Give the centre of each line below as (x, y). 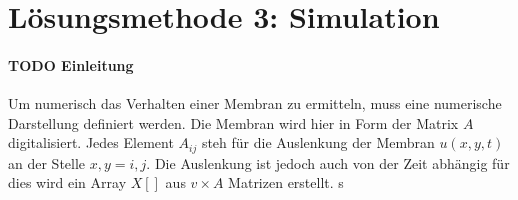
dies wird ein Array (67, 182)
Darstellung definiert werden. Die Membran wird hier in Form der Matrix (233, 122)
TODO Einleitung (71, 64)
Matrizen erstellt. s (286, 182)
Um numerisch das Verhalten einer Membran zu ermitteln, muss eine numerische (255, 103)
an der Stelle (47, 162)
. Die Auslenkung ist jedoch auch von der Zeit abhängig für (328, 162)
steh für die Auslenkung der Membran (318, 142)
